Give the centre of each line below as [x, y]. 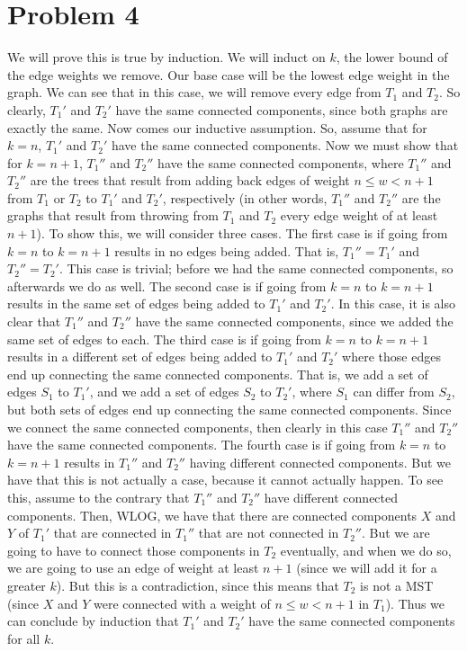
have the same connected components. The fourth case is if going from [202, 445]
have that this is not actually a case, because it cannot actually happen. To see [225, 480]
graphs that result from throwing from [113, 215]
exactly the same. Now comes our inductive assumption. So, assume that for [217, 127]
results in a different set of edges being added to [140, 357]
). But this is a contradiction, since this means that [198, 585]
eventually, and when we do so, [366, 550]
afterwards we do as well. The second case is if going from [167, 285]
